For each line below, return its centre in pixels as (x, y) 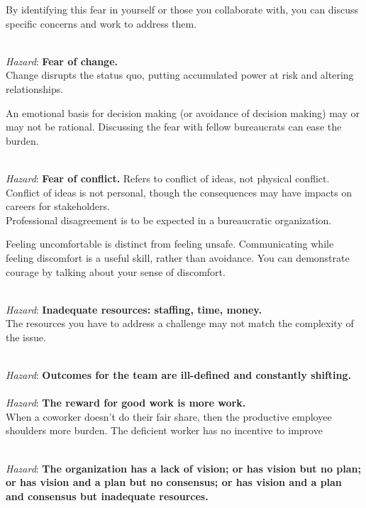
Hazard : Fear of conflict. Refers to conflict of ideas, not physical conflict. (168, 178)
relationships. (35, 88)
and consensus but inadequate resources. (107, 496)
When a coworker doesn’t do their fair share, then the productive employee (169, 416)
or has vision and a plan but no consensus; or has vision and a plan (174, 482)
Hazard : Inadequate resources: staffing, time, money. (134, 309)
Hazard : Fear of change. (62, 61)
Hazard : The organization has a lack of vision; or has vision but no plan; (183, 468)
